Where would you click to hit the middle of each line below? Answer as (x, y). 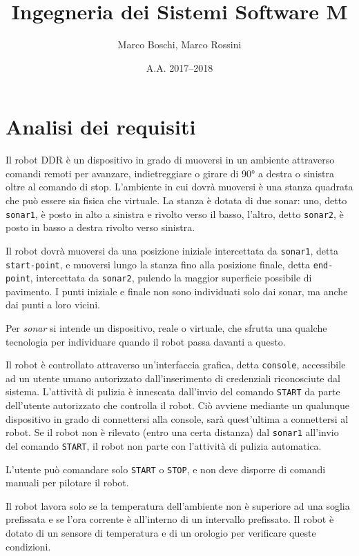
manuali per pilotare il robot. (67, 483)
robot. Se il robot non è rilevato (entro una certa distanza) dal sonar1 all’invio (172, 432)
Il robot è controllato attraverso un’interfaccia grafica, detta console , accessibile (176, 365)
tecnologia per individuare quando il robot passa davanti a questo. (146, 341)
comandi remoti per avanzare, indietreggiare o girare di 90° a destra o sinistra (170, 173)
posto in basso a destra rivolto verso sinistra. (100, 227)
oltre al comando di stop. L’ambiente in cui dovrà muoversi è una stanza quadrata (179, 187)
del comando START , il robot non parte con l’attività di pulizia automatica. (164, 445)
